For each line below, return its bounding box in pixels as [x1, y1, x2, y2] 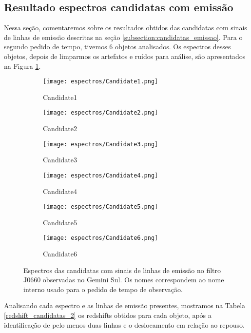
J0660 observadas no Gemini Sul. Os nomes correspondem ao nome [23, 274, 224, 285]
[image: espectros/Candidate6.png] [43, 235, 158, 242]
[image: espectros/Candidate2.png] [43, 109, 158, 117]
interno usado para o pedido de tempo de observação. [23, 284, 183, 294]
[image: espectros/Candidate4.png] [43, 172, 158, 179]
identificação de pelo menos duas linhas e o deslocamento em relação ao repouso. [4, 319, 245, 330]
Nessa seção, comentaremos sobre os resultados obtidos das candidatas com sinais [4, 22, 247, 33]
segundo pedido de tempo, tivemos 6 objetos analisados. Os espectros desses [4, 41, 231, 52]
